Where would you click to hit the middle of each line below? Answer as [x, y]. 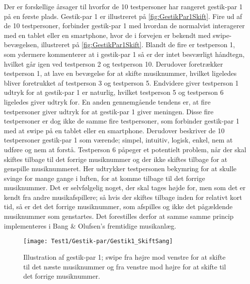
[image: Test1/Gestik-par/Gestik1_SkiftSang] [98, 241]
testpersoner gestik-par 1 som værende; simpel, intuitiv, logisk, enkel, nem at [118, 140]
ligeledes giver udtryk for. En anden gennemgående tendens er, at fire [107, 101]
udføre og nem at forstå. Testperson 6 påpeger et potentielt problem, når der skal [125, 149]
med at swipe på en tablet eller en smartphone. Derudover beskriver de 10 [114, 130]
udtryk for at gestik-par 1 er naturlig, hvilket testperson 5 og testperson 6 [114, 92]
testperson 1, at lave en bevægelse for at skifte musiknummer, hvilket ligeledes [120, 73]
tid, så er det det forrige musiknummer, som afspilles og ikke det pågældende [118, 206]
